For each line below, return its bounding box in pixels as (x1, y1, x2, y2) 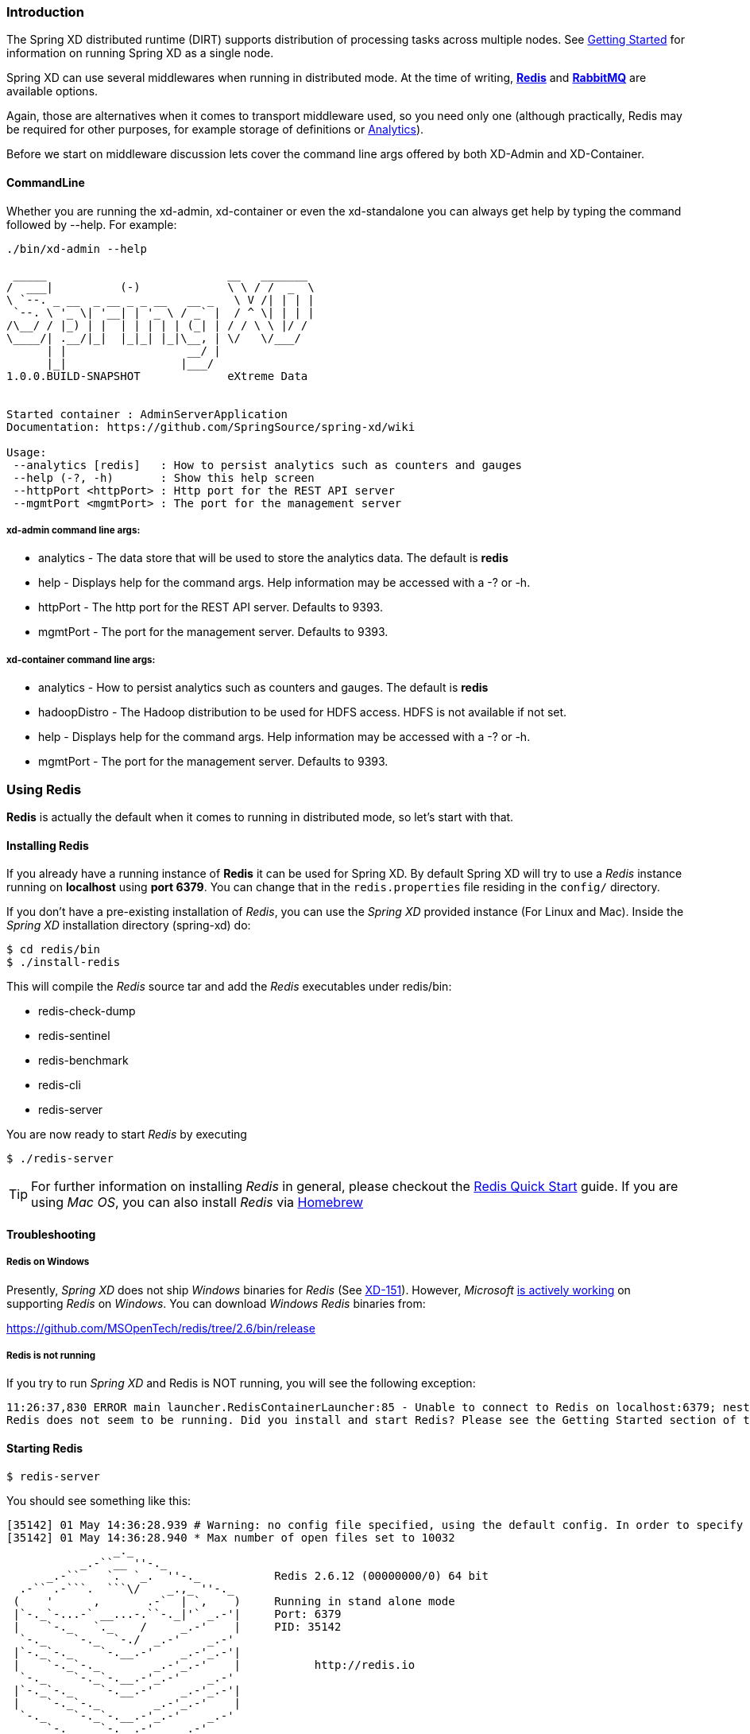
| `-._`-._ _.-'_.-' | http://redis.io (13, 1658, 416, 1671)
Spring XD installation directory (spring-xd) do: (6, 918, 251, 933)
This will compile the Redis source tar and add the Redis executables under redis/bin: (6, 979, 452, 994)
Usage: (6, 445, 47, 459)
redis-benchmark (38, 1053, 129, 1068)
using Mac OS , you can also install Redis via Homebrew (31, 1194, 364, 1211)
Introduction (6, 4, 84, 20)
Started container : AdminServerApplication (6, 407, 288, 421)
